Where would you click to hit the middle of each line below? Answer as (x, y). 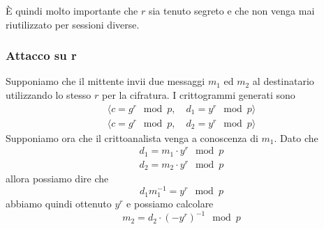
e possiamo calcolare (170, 204)
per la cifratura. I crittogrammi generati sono (198, 95)
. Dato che (296, 137)
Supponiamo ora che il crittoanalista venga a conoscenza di (132, 137)
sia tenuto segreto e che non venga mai (231, 10)
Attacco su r (41, 55)
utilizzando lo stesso (49, 95)
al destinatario (283, 81)
